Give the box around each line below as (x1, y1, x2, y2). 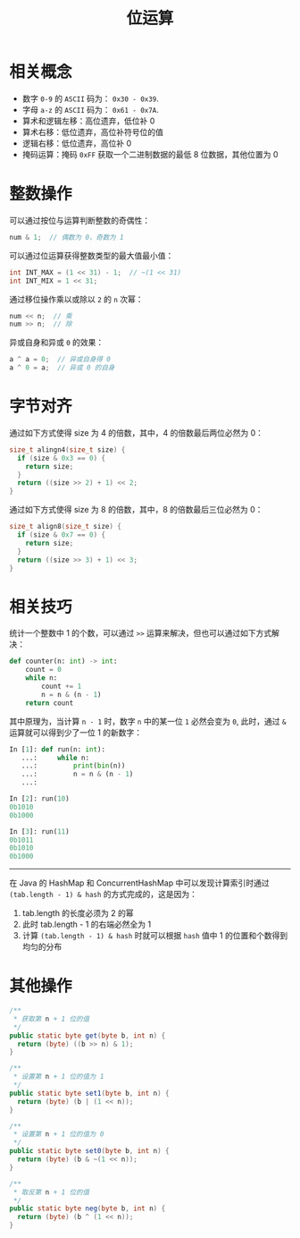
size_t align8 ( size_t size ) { (9, 522, 122, 531)
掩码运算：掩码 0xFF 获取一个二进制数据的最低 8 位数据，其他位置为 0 (21, 148, 279, 159)
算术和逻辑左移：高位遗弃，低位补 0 (21, 115, 155, 126)
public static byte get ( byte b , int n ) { (9, 1030, 166, 1040)
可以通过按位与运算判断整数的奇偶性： (9, 215, 150, 225)
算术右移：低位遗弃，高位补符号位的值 (21, 126, 163, 137)
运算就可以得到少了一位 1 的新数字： (9, 726, 143, 738)
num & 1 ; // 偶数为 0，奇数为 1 (9, 233, 125, 242)
